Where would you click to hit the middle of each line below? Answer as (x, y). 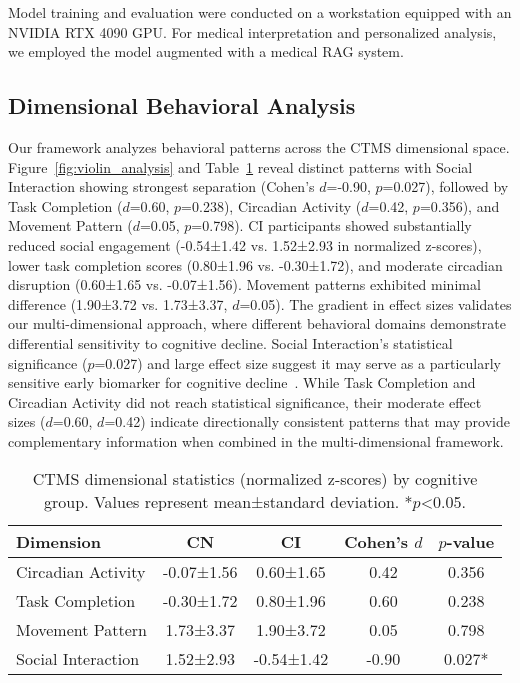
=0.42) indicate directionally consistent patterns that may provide (307, 421)
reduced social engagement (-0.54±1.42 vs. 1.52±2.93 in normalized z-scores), (245, 244)
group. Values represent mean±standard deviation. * (228, 502)
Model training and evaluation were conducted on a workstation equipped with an (260, 12)
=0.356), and (459, 205)
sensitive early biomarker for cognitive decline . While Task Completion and (242, 382)
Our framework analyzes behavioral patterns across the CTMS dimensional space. (259, 146)
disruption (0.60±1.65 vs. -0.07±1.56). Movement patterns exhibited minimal (244, 284)
